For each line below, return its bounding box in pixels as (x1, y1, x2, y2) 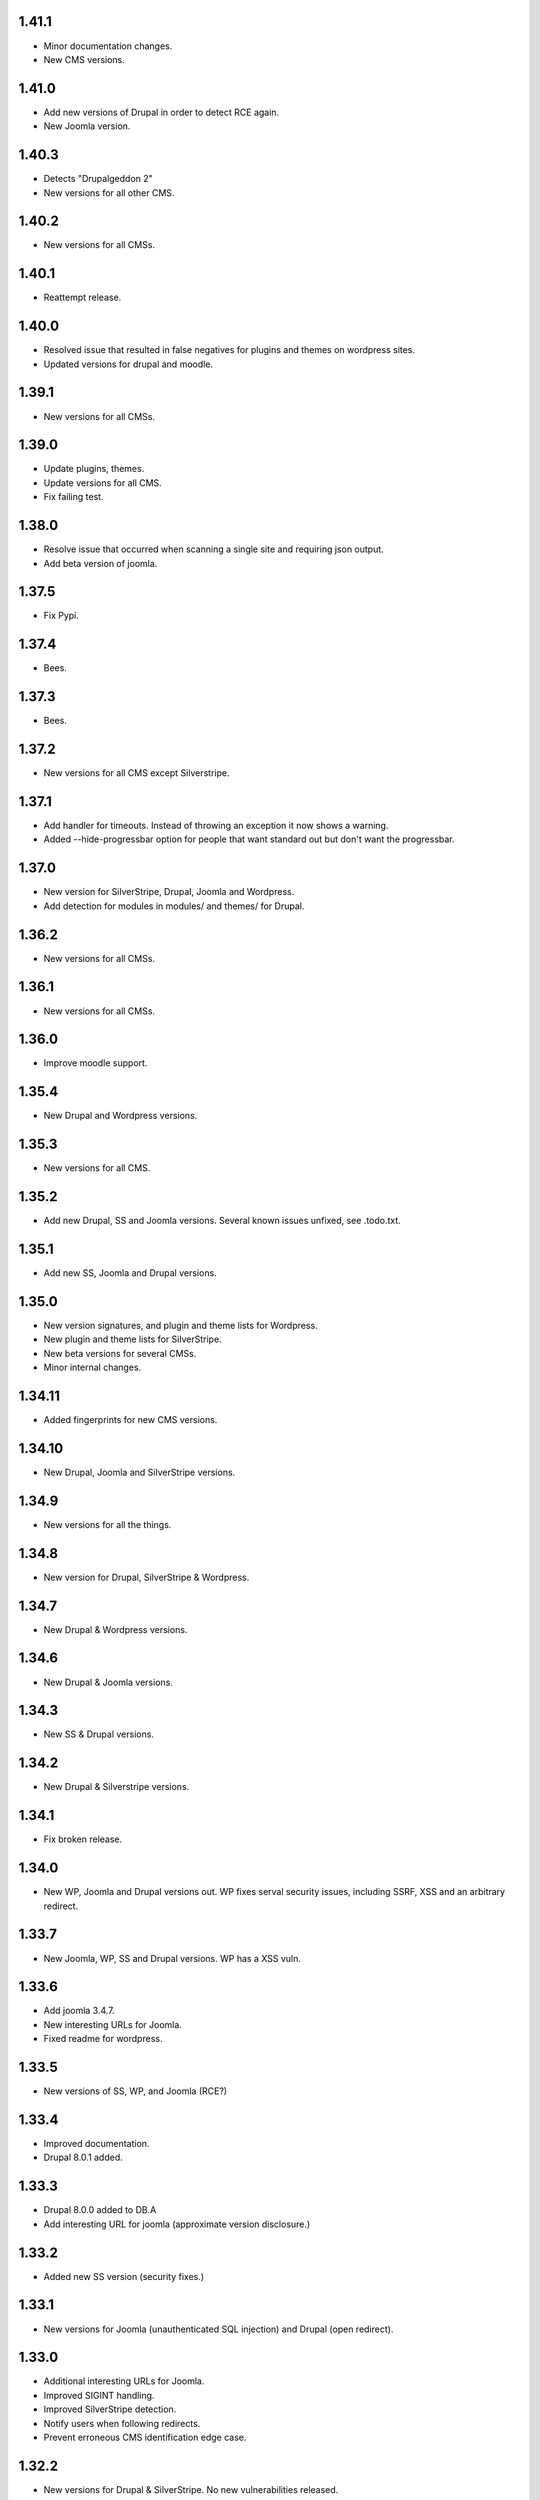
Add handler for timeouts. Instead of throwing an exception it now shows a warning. (43, 820, 389, 832)
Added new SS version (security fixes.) (43, 2270, 205, 2282)
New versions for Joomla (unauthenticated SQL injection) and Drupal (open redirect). (43, 2323, 394, 2335)
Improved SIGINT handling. (43, 2389, 155, 2401)
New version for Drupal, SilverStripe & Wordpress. (43, 1571, 250, 1583)
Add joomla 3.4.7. (43, 2005, 115, 2017)
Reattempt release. (43, 291, 122, 304)
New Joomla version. (43, 120, 131, 132)
